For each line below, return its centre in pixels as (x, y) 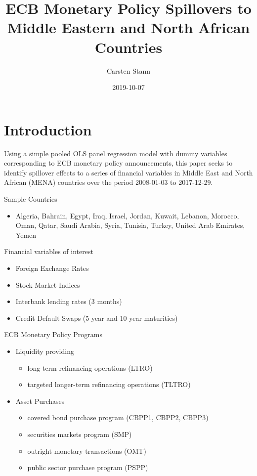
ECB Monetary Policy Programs (53, 334)
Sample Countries (31, 199)
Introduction (48, 129)
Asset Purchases (40, 401)
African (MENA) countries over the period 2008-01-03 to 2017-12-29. (108, 182)
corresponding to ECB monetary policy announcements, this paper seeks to (118, 163)
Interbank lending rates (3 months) (69, 301)
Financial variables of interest (49, 251)
